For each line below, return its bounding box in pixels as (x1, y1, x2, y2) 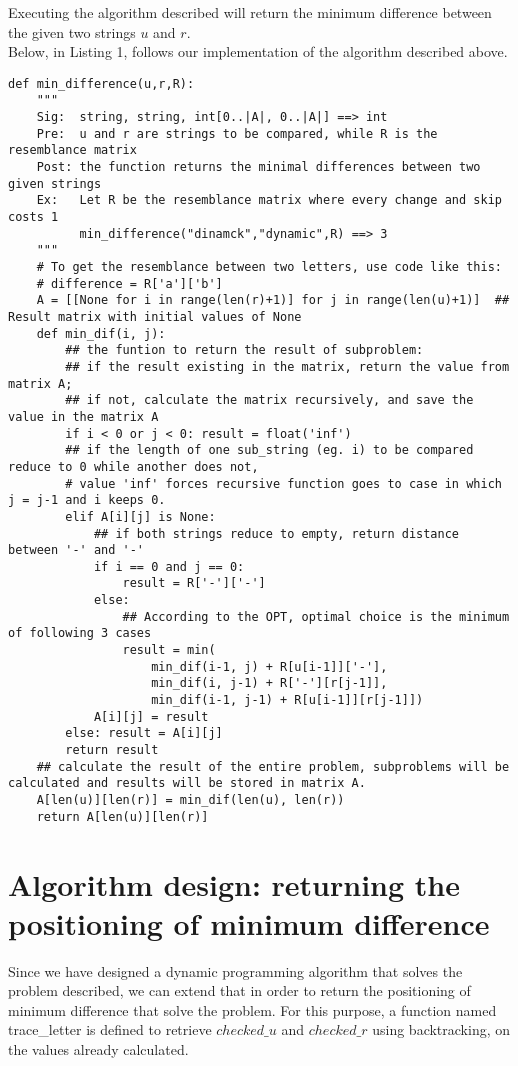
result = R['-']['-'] (122, 576, 266, 591)
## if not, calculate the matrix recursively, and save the (65, 393, 474, 408)
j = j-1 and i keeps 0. (8, 493, 166, 508)
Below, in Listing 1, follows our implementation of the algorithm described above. (8, 41, 508, 62)
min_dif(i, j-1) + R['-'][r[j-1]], (151, 676, 388, 691)
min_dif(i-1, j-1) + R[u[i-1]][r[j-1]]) (151, 693, 424, 708)
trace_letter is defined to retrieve (8, 1019, 212, 1040)
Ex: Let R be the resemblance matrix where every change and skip (36, 193, 502, 208)
